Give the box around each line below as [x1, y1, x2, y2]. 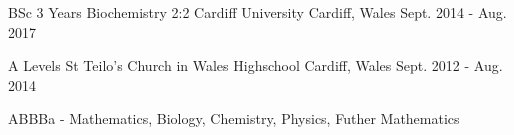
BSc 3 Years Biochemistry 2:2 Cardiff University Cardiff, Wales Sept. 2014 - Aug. [8, 2, 507, 22]
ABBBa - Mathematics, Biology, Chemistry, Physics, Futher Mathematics [8, 108, 460, 129]
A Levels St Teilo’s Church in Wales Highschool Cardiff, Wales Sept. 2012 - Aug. [8, 55, 503, 76]
